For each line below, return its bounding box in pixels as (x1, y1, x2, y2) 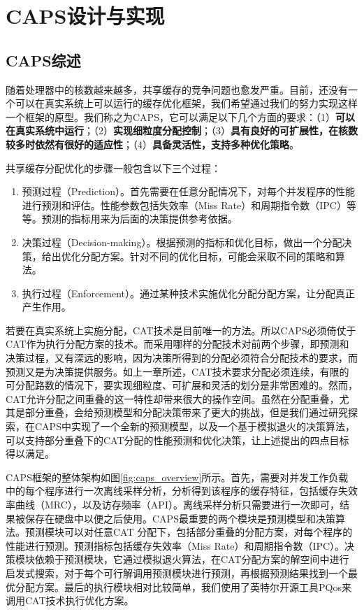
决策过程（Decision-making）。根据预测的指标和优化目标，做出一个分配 (22, 234, 342, 249)
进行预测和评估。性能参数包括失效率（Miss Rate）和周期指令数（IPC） (22, 197, 347, 212)
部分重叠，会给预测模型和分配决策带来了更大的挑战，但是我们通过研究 (24, 405, 348, 420)
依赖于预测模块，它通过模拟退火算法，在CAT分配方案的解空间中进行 (34, 552, 349, 567)
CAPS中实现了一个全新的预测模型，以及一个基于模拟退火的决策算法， (34, 419, 355, 434)
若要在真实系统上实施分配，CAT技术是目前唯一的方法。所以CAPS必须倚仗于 (6, 322, 356, 337)
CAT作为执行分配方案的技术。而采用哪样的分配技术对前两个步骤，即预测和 (6, 336, 349, 351)
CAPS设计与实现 (6, 1, 165, 30)
